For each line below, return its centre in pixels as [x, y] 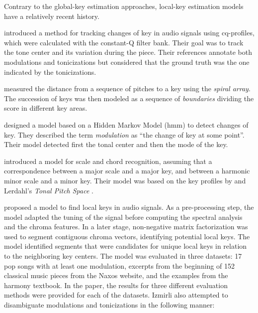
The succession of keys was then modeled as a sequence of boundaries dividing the [129, 98]
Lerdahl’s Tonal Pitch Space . [49, 190]
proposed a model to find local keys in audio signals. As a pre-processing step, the [129, 207]
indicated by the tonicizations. [50, 72]
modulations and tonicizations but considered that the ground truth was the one [127, 62]
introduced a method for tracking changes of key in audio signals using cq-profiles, [129, 33]
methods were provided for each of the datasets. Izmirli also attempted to [116, 295]
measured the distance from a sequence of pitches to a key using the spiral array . [127, 88]
